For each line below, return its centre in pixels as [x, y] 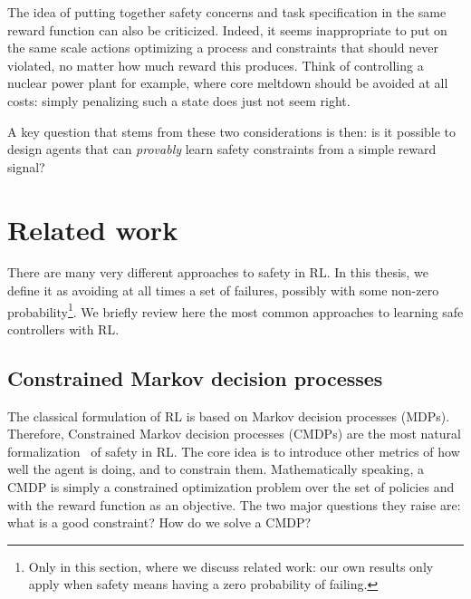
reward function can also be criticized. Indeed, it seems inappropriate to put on [227, 29]
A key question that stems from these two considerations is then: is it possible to [232, 131]
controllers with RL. [63, 328]
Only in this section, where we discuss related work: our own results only [231, 566]
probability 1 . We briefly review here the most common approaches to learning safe [235, 310]
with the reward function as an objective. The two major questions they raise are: [234, 504]
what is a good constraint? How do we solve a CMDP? [159, 522]
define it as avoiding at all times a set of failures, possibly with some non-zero [223, 290]
